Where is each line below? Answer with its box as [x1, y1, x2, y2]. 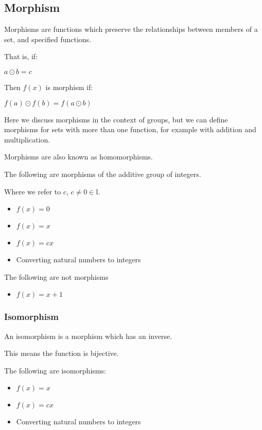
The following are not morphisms [4, 271, 109, 282]
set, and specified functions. [4, 33, 92, 44]
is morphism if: [45, 81, 93, 92]
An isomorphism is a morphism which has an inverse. [4, 330, 172, 341]
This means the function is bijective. [4, 348, 119, 359]
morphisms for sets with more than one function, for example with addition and [4, 124, 256, 135]
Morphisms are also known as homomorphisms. [4, 151, 153, 162]
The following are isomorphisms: [4, 365, 106, 375]
